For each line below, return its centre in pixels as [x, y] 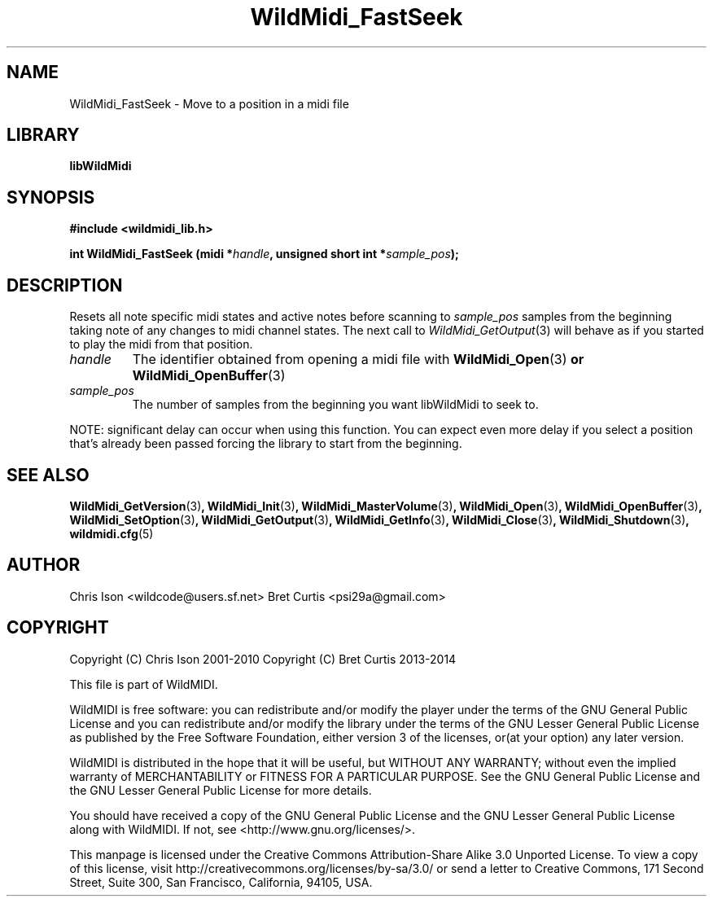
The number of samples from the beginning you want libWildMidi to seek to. [335, 405]
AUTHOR [44, 565]
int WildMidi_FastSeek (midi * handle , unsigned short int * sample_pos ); [264, 254]
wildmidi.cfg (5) [112, 533]
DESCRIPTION [65, 285]
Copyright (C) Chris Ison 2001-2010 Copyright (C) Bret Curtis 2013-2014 [263, 659]
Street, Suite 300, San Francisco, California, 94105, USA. [221, 882]
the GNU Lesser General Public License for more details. [221, 790]
